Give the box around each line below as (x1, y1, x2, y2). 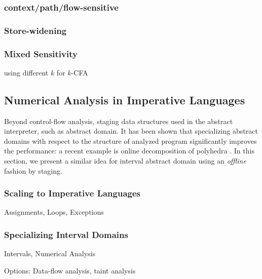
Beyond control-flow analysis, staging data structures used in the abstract (4, 115, 233, 126)
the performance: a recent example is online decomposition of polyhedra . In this (4, 145, 254, 156)
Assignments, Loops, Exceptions (4, 207, 104, 217)
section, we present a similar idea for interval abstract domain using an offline (4, 155, 246, 166)
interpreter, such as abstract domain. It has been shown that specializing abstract (4, 126, 258, 136)
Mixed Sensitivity (4, 47, 78, 60)
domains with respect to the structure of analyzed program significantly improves (4, 135, 257, 146)
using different (4, 67, 49, 77)
